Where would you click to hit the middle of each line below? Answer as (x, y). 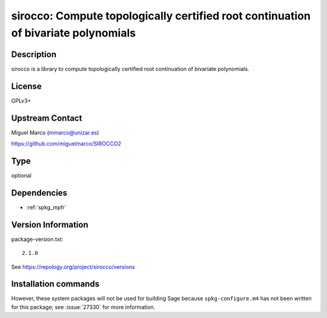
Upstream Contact (47, 118)
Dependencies (39, 193)
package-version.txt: (37, 239)
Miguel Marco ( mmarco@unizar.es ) (55, 132)
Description (34, 54)
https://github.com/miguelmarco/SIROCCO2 (66, 144)
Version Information (50, 225)
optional (21, 175)
